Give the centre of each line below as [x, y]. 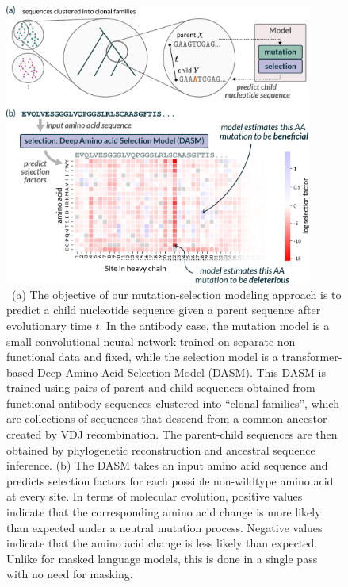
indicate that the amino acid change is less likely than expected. [162, 543]
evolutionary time [49, 325]
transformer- [312, 357]
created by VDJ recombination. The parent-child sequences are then [172, 434]
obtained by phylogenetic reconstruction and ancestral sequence [161, 449]
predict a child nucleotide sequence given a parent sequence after [164, 310]
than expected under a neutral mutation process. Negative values [164, 527]
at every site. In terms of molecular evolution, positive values [155, 496]
